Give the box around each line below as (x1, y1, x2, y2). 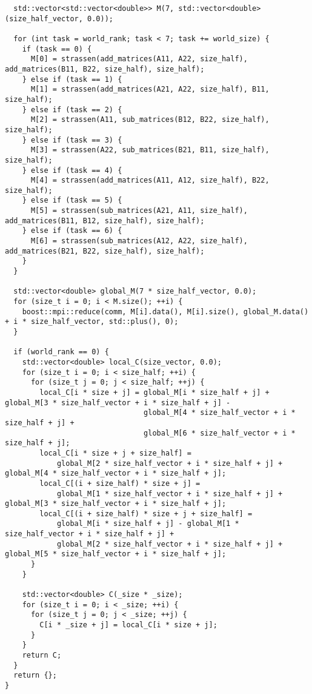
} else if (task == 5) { (22, 196, 122, 205)
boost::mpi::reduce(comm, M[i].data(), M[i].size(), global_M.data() (22, 307, 309, 316)
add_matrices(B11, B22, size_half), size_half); (5, 64, 205, 73)
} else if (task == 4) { (22, 166, 122, 175)
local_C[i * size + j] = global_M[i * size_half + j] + (39, 388, 270, 397)
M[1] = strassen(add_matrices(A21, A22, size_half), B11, (30, 85, 270, 94)
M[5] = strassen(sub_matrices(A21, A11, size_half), (30, 206, 248, 215)
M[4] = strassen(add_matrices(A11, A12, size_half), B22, (30, 176, 270, 185)
